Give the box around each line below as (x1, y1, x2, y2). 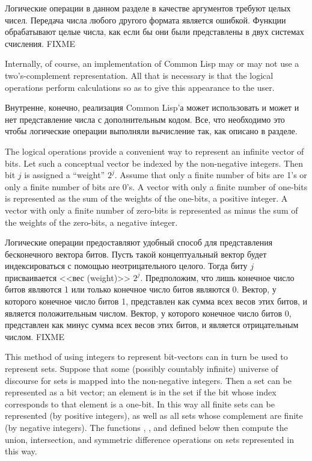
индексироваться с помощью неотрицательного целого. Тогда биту (5, 259, 248, 272)
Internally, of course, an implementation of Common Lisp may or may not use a (5, 57, 299, 70)
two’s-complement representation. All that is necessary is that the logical (5, 69, 274, 81)
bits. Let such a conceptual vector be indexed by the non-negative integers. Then (5, 156, 303, 169)
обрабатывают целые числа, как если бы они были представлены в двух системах (5, 25, 304, 38)
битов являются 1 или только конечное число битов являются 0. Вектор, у (5, 283, 277, 295)
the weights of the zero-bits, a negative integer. (5, 215, 178, 228)
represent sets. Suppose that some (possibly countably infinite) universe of (5, 362, 278, 375)
